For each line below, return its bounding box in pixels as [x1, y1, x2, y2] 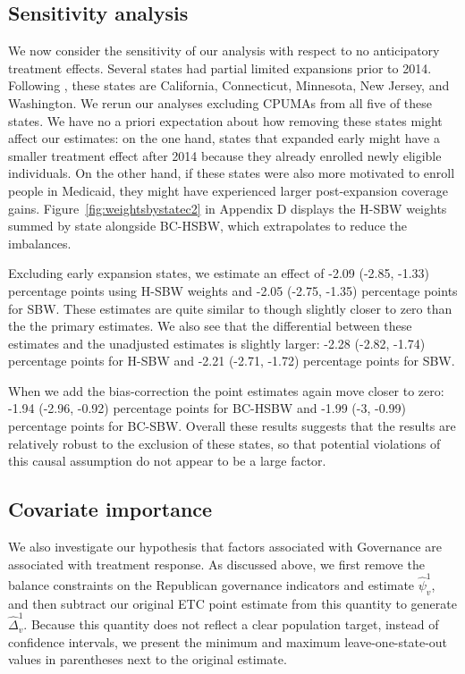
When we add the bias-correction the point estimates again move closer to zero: [8, 381, 444, 400]
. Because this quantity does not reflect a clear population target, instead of [23, 615, 439, 634]
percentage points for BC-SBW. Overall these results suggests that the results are [8, 417, 456, 435]
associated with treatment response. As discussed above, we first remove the [8, 554, 425, 573]
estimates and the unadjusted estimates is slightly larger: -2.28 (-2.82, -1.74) [8, 333, 426, 352]
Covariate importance [8, 495, 213, 523]
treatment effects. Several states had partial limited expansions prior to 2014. [8, 58, 432, 77]
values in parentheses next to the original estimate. [8, 650, 287, 669]
